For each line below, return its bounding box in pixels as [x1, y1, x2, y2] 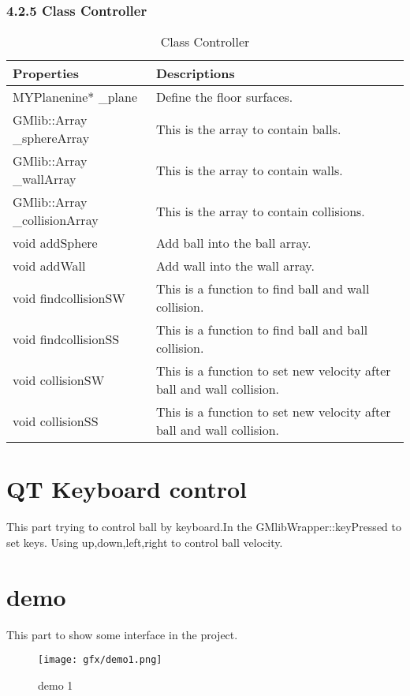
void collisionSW [13, 370, 105, 389]
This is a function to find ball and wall [155, 279, 370, 298]
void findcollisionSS [13, 329, 120, 348]
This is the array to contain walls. [155, 160, 343, 179]
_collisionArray [13, 211, 99, 230]
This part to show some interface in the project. [6, 626, 238, 642]
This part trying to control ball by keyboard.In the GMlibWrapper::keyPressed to [6, 518, 401, 535]
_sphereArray [13, 129, 90, 148]
